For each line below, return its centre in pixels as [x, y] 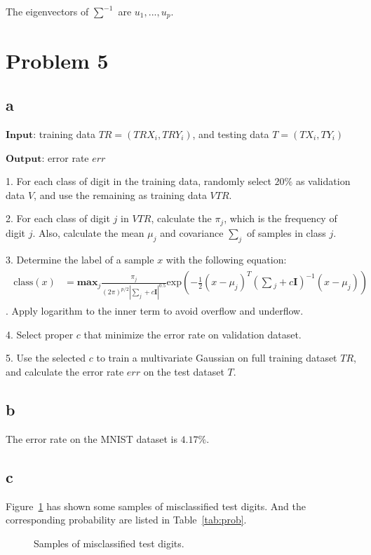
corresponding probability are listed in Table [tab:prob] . [126, 520]
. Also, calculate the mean [88, 232]
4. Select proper [40, 334]
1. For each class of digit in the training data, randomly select [139, 181]
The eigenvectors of [47, 11]
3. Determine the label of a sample [80, 259]
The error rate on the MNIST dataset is [92, 438]
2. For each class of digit [58, 218]
